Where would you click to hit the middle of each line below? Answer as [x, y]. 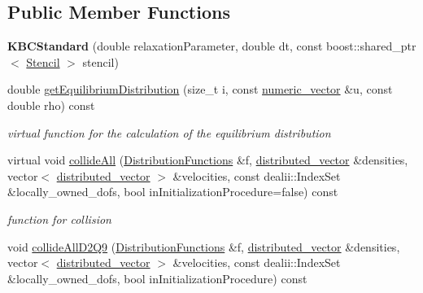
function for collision [59, 219]
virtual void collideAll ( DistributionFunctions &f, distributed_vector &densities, [208, 160]
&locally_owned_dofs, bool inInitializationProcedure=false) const [173, 192]
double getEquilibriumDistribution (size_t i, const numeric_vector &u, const [200, 89]
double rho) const [51, 105]
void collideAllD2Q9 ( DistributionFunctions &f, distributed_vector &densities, [204, 246]
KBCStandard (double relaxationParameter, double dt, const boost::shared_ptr [212, 46]
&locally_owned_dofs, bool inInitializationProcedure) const [157, 278]
